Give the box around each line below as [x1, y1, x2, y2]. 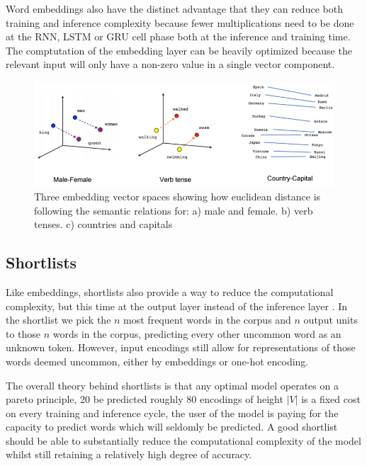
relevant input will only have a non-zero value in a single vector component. [6, 57, 335, 72]
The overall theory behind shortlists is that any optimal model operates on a [6, 377, 339, 392]
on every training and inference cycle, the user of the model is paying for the [6, 405, 339, 420]
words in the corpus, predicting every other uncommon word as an [52, 326, 341, 341]
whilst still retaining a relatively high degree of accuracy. [6, 447, 252, 462]
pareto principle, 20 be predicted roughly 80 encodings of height [6, 392, 283, 407]
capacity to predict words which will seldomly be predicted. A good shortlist [6, 419, 338, 434]
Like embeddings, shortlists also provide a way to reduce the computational [6, 284, 334, 299]
